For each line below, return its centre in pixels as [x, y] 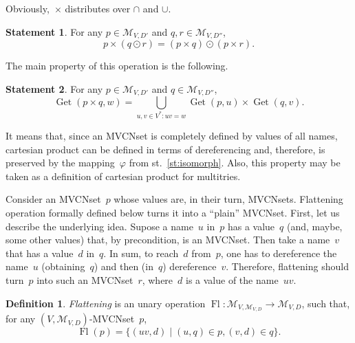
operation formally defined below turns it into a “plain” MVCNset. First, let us [173, 212]
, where [158, 279]
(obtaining [63, 266]
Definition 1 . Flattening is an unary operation [106, 303]
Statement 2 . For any [54, 88]
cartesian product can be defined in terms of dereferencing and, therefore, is [165, 149]
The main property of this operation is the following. [117, 66]
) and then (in [123, 266]
